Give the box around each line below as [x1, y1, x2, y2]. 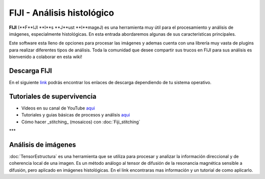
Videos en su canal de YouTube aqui [21, 105, 95, 111]
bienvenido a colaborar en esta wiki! [9, 54, 82, 60]
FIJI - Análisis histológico [9, 7, 114, 18]
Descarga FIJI [9, 67, 53, 75]
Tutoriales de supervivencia [9, 92, 97, 100]
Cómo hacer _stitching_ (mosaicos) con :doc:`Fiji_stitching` [21, 119, 140, 125]
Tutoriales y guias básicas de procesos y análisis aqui [21, 112, 130, 118]
